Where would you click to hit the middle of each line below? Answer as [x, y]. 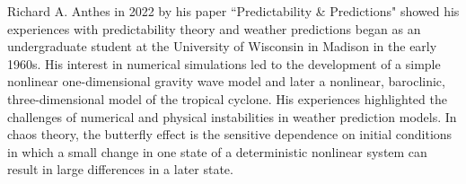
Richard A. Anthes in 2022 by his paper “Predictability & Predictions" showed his [233, 11]
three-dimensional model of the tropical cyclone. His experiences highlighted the [227, 98]
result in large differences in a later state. [120, 169]
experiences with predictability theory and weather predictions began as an [214, 28]
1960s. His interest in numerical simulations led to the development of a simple [224, 63]
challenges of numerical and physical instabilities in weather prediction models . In [232, 116]
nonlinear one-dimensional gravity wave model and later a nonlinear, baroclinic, [226, 81]
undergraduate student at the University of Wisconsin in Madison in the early [222, 46]
